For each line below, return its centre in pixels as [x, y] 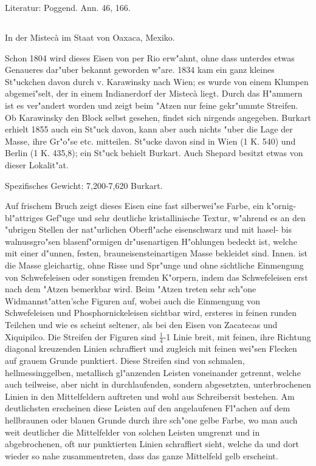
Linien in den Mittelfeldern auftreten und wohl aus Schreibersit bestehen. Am [150, 396]
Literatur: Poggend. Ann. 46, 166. [68, 7]
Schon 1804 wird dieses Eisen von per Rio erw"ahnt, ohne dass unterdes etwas [150, 57]
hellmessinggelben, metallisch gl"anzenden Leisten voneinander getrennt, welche [153, 372]
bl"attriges [24, 217]
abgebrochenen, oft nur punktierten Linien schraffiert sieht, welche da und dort [152, 444]
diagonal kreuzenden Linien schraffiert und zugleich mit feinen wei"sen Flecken [151, 348]
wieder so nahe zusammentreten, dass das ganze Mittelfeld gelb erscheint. [142, 455]
